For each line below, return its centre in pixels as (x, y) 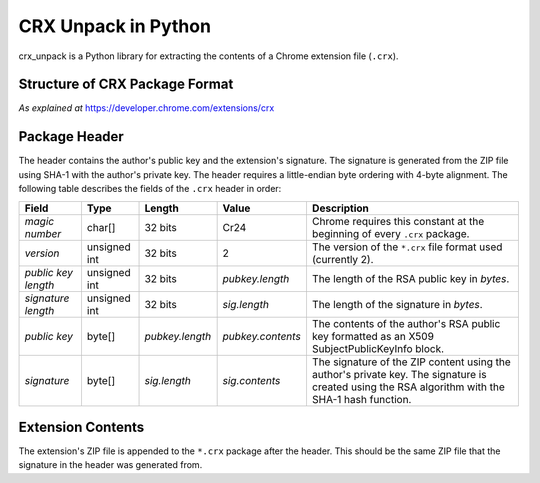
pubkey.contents (262, 336)
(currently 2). (342, 259)
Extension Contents (81, 426)
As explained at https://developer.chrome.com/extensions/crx (146, 108)
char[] (101, 227)
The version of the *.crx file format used (407, 247)
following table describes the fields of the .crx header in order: (150, 189)
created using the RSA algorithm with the (408, 387)
